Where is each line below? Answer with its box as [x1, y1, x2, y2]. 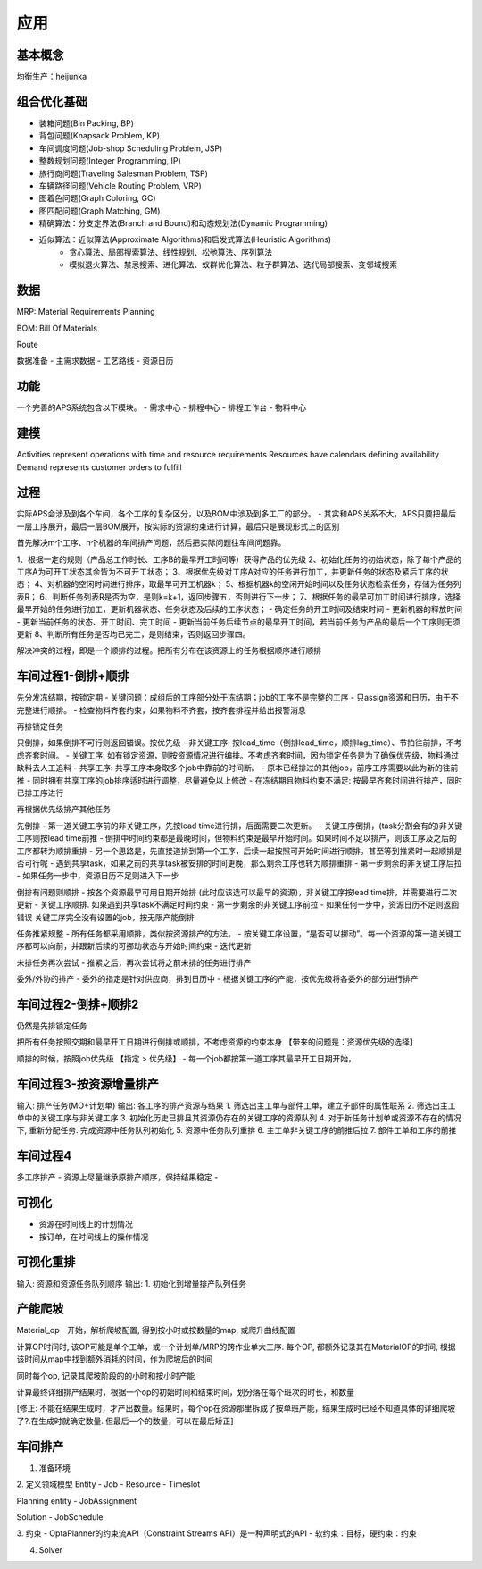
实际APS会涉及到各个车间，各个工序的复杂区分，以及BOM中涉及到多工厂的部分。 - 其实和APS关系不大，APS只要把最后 [16, 508, 457, 519]
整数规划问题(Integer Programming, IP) [38, 155, 182, 166]
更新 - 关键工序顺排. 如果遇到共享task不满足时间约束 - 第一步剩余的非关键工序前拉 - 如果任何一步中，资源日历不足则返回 [16, 899, 460, 910]
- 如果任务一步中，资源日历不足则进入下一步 [16, 870, 179, 881]
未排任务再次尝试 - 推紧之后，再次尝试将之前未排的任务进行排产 [16, 957, 252, 968]
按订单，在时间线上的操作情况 [38, 1231, 149, 1242]
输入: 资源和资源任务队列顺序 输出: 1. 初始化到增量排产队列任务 [16, 1278, 247, 1288]
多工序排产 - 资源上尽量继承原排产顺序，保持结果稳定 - [16, 1171, 219, 1183]
